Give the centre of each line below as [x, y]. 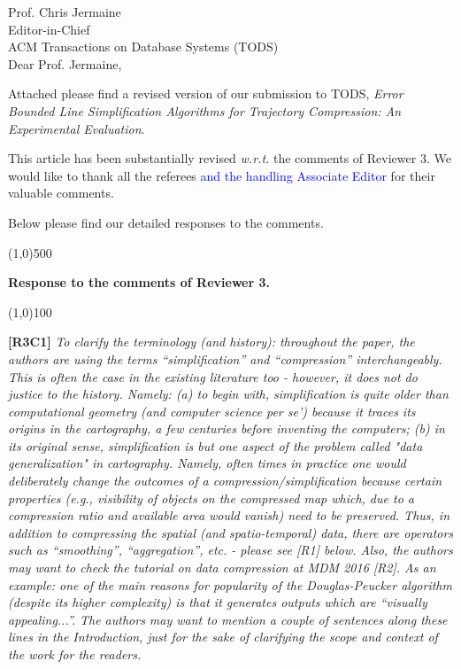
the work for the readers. [75, 654]
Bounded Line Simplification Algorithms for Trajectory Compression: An [205, 110]
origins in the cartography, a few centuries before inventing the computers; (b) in [227, 428]
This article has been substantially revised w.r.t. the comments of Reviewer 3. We [230, 158]
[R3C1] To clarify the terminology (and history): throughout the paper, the [211, 342]
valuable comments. [61, 193]
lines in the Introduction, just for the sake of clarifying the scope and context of [223, 637]
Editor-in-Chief [49, 29]
